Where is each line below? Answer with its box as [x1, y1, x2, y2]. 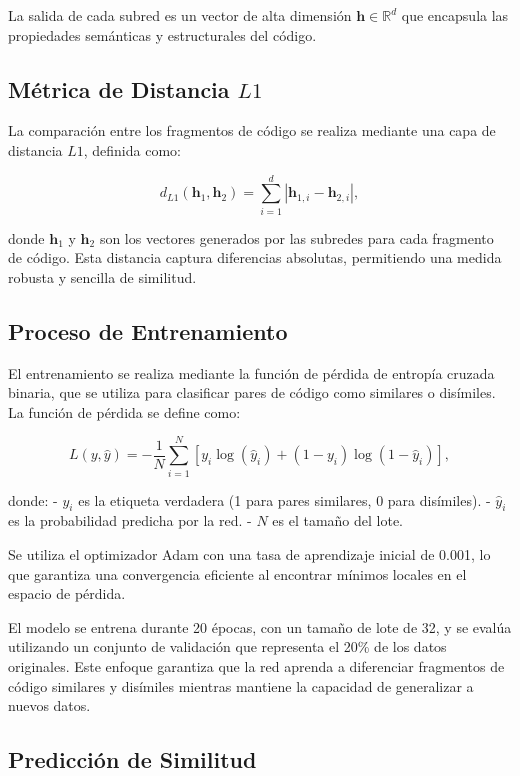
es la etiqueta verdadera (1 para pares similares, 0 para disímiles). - [78, 489, 491, 510]
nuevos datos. [8, 695, 91, 716]
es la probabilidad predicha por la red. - [8, 510, 252, 531]
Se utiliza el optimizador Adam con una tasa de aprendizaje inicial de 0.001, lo [8, 543, 491, 564]
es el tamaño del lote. [272, 510, 404, 531]
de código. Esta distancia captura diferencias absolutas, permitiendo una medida [8, 247, 502, 268]
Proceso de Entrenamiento [8, 315, 288, 346]
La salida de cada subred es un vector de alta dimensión [8, 5, 352, 25]
